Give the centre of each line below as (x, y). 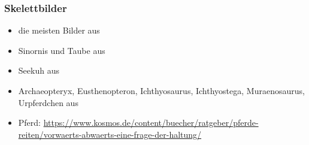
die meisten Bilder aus (59, 30)
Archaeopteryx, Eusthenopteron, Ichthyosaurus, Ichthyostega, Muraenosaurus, (161, 90)
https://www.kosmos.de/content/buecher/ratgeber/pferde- (151, 123)
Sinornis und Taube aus (62, 50)
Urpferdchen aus (48, 102)
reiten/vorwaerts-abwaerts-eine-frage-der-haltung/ (110, 134)
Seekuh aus (39, 70)
